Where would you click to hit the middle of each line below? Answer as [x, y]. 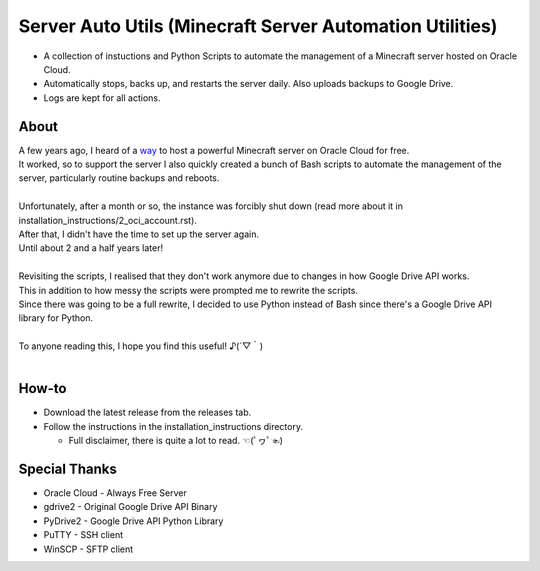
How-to [42, 388]
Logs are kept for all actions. [102, 97]
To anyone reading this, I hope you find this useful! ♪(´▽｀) [141, 346]
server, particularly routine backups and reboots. [119, 178]
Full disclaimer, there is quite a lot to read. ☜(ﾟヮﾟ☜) [176, 441]
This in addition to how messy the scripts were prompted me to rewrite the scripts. [188, 290]
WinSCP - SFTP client [88, 549]
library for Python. [56, 318]
